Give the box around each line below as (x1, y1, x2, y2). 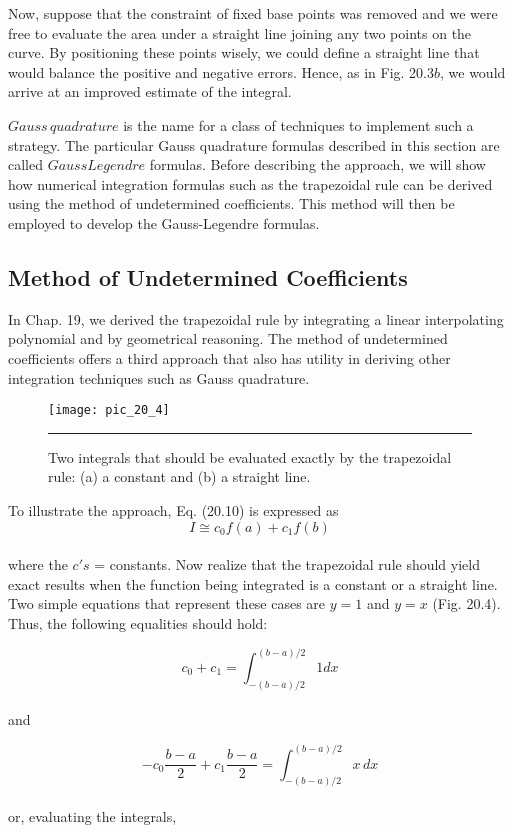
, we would (440, 61, 506, 82)
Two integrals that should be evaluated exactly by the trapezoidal (48, 446, 452, 467)
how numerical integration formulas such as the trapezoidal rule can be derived (8, 173, 493, 194)
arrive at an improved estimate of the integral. (8, 81, 292, 102)
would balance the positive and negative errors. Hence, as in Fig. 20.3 (8, 61, 434, 82)
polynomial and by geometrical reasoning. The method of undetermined (8, 328, 448, 349)
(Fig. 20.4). (432, 593, 501, 614)
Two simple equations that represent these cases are (8, 593, 326, 614)
